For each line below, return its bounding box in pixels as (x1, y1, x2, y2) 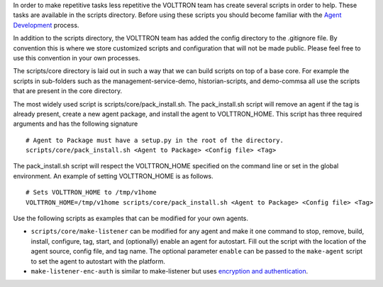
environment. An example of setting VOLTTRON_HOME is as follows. (13, 171, 214, 180)
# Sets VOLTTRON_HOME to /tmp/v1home (26, 188, 157, 197)
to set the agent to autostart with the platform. (30, 256, 166, 266)
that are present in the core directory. (13, 87, 123, 95)
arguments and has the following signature (13, 119, 138, 128)
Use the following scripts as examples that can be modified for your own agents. (13, 214, 248, 223)
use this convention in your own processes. (13, 53, 140, 62)
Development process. (13, 21, 79, 29)
